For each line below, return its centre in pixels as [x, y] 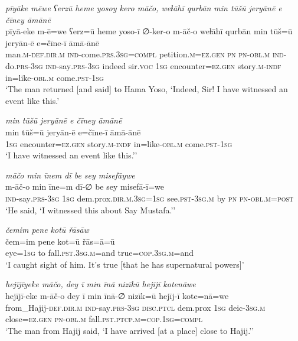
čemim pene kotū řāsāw [47, 230]
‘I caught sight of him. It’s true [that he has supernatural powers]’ [125, 264]
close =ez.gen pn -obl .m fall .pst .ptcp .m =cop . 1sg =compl [104, 319]
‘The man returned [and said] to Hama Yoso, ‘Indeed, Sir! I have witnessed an [147, 89]
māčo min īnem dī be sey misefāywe [70, 175]
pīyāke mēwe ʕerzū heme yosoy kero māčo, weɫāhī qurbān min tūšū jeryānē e [144, 8]
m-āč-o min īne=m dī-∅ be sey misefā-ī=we [85, 186]
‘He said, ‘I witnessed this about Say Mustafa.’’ [91, 210]
